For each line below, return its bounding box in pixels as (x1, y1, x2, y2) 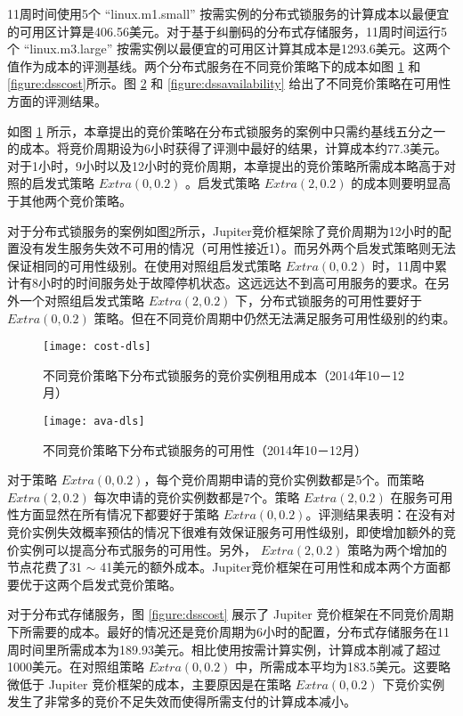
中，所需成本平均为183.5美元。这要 (235, 657, 438, 676)
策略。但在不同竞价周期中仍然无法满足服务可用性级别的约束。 (93, 308, 456, 327)
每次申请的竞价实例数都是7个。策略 (93, 487, 300, 506)
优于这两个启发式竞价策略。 (19, 574, 182, 593)
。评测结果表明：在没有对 (305, 505, 456, 524)
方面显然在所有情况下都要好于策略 (19, 505, 219, 524)
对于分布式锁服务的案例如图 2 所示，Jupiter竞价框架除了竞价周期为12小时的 (7, 221, 439, 240)
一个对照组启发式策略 (19, 290, 144, 309)
